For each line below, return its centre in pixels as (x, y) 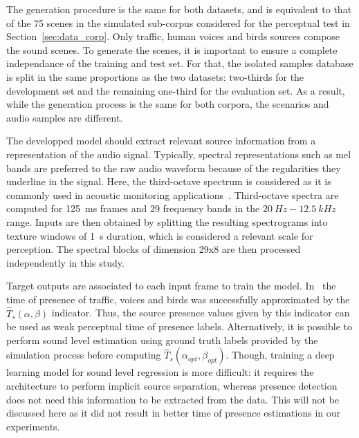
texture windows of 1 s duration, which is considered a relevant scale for (160, 235)
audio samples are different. (65, 117)
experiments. (33, 426)
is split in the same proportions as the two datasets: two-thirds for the (155, 76)
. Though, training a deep (280, 355)
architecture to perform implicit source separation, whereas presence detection (172, 386)
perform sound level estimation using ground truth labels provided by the (162, 340)
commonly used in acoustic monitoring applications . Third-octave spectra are (173, 194)
